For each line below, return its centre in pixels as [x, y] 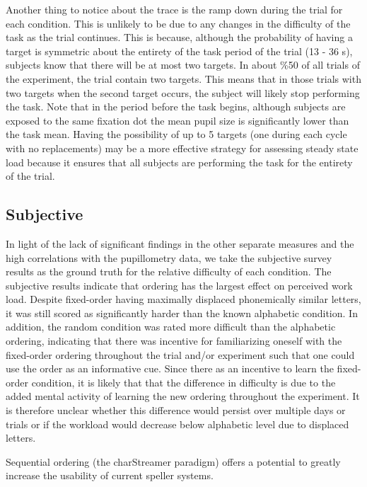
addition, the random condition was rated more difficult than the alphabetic [171, 327]
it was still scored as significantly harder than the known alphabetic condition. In [182, 313]
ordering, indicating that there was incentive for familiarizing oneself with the [174, 341]
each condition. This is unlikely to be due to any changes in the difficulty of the [178, 23]
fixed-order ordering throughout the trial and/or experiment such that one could [180, 354]
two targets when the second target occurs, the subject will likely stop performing [183, 92]
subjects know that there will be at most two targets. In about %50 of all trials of [183, 65]
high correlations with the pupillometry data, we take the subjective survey [169, 257]
